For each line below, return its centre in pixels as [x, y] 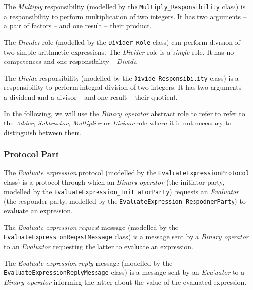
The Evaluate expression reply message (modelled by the [88, 262]
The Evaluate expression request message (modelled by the [91, 227]
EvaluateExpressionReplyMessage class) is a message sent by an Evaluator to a [124, 272]
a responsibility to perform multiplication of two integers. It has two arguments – [125, 16]
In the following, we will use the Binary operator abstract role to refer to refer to [125, 113]
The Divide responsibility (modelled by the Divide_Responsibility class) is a [121, 77]
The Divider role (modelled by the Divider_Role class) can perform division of [122, 42]
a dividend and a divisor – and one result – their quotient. [91, 96]
